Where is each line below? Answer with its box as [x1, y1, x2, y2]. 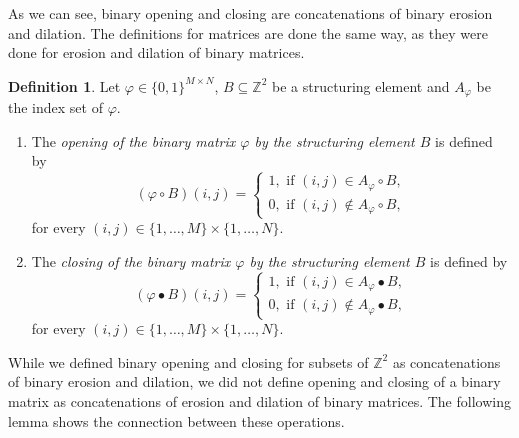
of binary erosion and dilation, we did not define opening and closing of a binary [8, 371, 501, 392]
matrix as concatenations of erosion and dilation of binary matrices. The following [8, 390, 511, 411]
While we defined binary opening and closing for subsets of [8, 351, 369, 372]
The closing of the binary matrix [31, 251, 231, 272]
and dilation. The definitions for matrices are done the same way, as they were [8, 22, 488, 43]
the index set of [8, 97, 103, 118]
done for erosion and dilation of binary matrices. [8, 42, 305, 63]
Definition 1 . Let [8, 75, 121, 96]
